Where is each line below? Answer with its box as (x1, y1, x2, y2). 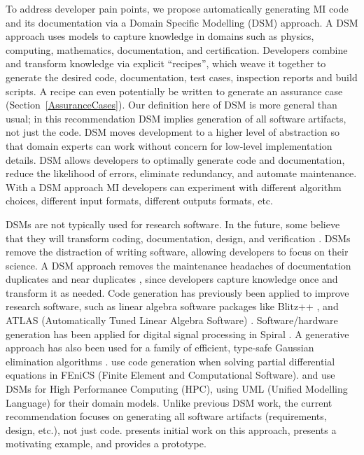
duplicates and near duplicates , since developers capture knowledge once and (6, 272, 338, 286)
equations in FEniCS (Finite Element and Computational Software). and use (6, 367, 335, 382)
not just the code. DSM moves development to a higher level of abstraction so (6, 125, 339, 139)
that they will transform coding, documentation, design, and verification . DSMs (6, 230, 351, 245)
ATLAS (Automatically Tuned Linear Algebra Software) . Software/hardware (6, 313, 338, 328)
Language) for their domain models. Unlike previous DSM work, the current (6, 395, 332, 409)
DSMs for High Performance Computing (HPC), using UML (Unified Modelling (6, 381, 348, 396)
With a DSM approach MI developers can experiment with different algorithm (6, 179, 342, 194)
